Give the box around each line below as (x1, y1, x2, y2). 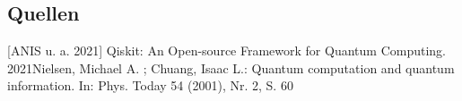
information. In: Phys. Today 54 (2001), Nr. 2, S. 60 (7, 76, 293, 95)
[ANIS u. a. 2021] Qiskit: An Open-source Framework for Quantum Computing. (7, 41, 446, 60)
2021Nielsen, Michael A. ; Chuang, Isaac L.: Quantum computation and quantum (7, 58, 455, 77)
